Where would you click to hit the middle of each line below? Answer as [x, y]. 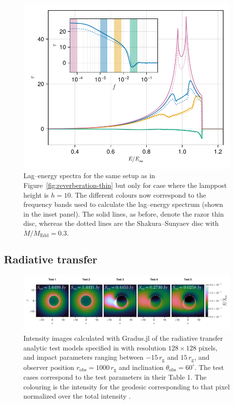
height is [36, 194]
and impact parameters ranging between [84, 357]
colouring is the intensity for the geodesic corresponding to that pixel [127, 386]
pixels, [208, 347]
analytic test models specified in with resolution [95, 347]
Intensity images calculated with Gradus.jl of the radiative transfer [123, 338]
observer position [49, 367]
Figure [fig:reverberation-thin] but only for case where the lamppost [125, 185]
